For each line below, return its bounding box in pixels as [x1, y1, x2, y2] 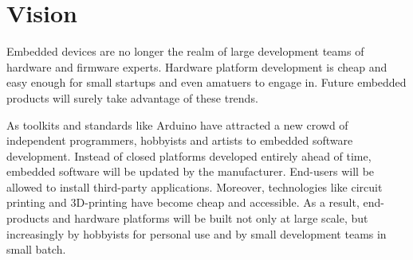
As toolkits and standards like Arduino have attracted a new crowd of [6, 116, 348, 133]
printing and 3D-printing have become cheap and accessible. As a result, [6, 194, 360, 211]
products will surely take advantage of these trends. [6, 89, 258, 106]
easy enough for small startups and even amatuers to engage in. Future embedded [6, 74, 407, 91]
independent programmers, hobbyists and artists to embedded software [6, 132, 353, 149]
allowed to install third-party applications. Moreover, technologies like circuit [6, 178, 383, 195]
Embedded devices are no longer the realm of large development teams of [6, 43, 364, 60]
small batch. [6, 241, 66, 258]
